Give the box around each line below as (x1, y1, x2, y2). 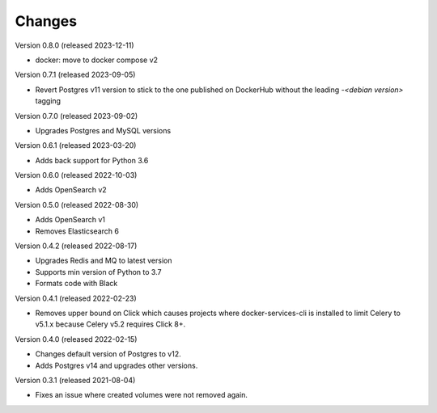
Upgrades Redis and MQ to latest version (35, 255, 172, 266)
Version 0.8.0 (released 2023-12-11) (15, 40, 134, 50)
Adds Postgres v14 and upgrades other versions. (35, 360, 198, 370)
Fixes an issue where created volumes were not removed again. (35, 390, 248, 400)
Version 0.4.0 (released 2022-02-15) (15, 334, 138, 343)
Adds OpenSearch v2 (35, 185, 107, 195)
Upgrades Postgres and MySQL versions (35, 125, 172, 135)
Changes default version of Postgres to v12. (35, 349, 181, 359)
